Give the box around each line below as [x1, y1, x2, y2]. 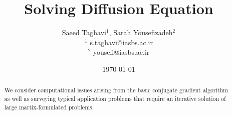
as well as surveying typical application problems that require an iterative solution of [4, 94, 226, 102]
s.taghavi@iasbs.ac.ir [90, 37, 153, 47]
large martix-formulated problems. [4, 102, 94, 111]
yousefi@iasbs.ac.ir [93, 47, 150, 57]
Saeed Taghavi [62, 27, 106, 38]
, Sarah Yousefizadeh [109, 27, 173, 38]
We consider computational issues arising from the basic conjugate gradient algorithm [4, 86, 228, 94]
